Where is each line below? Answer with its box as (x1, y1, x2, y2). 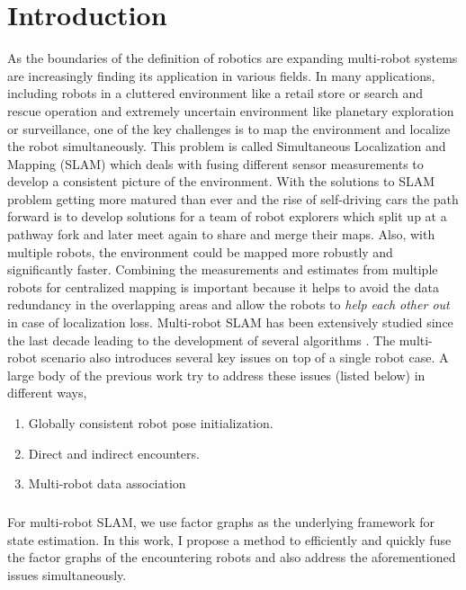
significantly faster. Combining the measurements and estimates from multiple (7, 260, 438, 279)
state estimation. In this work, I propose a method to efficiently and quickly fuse (7, 530, 452, 549)
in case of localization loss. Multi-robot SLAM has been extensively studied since (7, 313, 453, 332)
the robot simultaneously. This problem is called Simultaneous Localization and (7, 137, 446, 156)
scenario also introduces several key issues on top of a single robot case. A (40, 348, 449, 367)
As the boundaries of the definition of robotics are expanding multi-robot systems (7, 49, 458, 67)
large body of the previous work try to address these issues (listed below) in (7, 365, 426, 384)
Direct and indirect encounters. (28, 443, 200, 462)
